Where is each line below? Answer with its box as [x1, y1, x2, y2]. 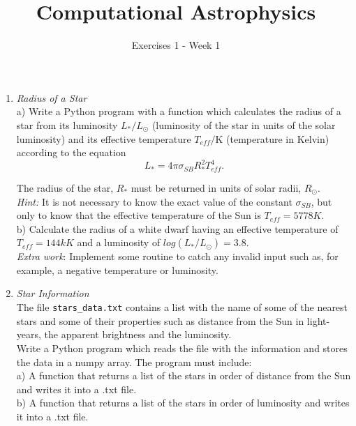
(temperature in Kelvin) [226, 131, 329, 146]
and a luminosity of [77, 235, 161, 250]
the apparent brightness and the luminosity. [44, 327, 232, 342]
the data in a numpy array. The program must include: [16, 354, 252, 369]
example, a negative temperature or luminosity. [16, 262, 218, 277]
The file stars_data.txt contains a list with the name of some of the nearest [16, 300, 348, 314]
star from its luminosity [16, 117, 118, 132]
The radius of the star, [16, 180, 114, 195]
